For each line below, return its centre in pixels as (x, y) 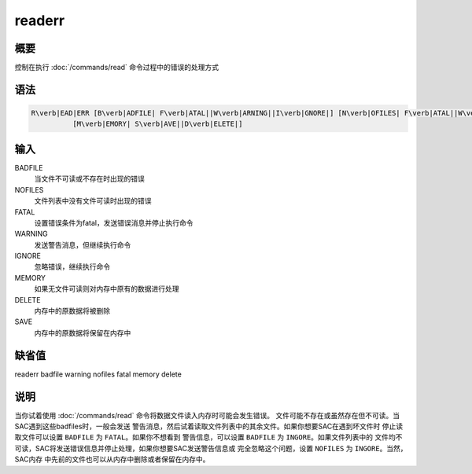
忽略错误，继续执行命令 (72, 266)
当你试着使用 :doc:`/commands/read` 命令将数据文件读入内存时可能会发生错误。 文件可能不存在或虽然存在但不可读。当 (207, 415)
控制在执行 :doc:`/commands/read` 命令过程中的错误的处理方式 (117, 68)
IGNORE (28, 256)
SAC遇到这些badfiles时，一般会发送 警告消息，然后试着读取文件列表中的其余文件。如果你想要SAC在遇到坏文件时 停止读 (209, 426)
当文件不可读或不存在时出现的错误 (89, 179)
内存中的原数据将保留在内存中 (83, 333)
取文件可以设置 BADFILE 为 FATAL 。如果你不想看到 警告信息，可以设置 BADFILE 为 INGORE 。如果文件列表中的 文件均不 (208, 437)
